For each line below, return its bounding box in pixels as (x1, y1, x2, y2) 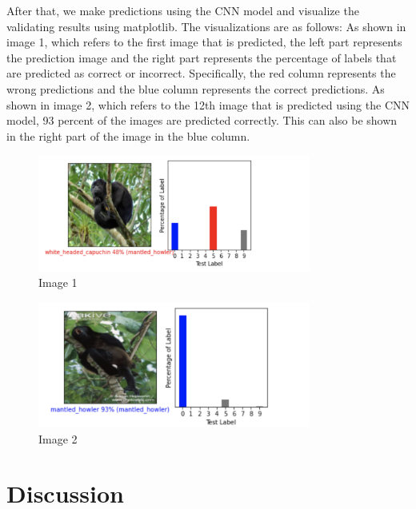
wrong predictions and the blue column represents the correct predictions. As (6, 80, 385, 97)
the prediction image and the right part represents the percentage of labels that (6, 49, 397, 66)
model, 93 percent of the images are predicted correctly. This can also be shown (6, 112, 398, 129)
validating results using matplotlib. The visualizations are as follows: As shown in (6, 18, 406, 34)
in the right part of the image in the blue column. (6, 127, 250, 144)
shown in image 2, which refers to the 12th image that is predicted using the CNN (6, 96, 410, 113)
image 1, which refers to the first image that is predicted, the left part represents (6, 34, 402, 50)
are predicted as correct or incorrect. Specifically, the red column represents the (6, 65, 396, 82)
